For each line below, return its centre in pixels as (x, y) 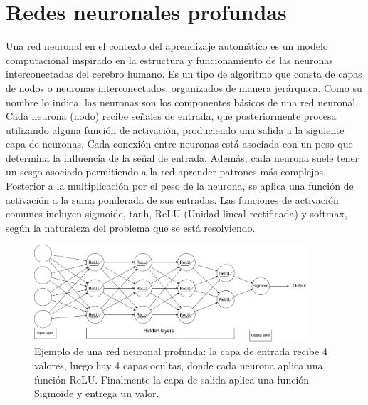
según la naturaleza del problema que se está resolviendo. (131, 227)
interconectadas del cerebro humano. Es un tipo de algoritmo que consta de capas (184, 74)
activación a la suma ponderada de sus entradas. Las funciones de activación (172, 199)
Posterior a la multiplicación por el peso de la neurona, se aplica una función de (180, 186)
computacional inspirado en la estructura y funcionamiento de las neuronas (169, 60)
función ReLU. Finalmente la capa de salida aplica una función (172, 379)
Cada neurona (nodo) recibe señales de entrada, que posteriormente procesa (171, 116)
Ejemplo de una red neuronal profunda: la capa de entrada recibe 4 (181, 351)
